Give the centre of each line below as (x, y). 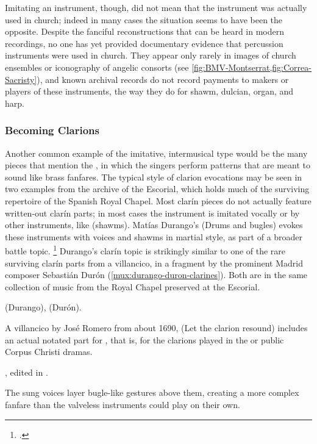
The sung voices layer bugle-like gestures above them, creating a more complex (152, 392)
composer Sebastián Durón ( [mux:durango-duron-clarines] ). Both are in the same (156, 275)
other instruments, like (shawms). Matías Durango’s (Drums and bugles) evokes (154, 225)
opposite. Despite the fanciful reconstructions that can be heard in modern (145, 31)
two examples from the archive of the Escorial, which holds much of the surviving (157, 189)
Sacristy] (21, 79)
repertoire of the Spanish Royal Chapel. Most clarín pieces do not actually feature (158, 200)
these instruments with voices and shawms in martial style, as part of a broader (154, 236)
